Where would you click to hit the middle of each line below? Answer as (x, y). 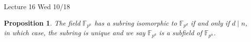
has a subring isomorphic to (136, 22)
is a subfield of (181, 33)
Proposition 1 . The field (42, 22)
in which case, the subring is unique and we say (75, 33)
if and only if (210, 22)
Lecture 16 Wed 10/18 (37, 6)
